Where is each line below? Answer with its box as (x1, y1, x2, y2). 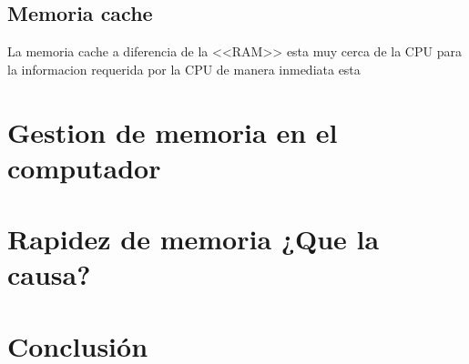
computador (7, 148, 161, 186)
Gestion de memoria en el (7, 113, 338, 150)
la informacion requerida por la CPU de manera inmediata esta (7, 59, 361, 78)
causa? (7, 256, 91, 293)
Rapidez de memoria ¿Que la (7, 220, 380, 258)
